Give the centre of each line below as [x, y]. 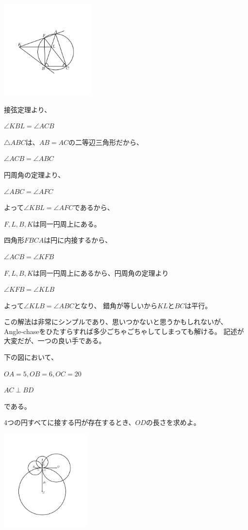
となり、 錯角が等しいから [116, 305]
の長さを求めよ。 [173, 422]
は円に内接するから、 [78, 240]
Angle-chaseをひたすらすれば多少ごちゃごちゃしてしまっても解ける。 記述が [124, 331]
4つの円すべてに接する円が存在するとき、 [70, 422]
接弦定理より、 [28, 109]
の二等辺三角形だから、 [106, 142]
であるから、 [93, 207]
